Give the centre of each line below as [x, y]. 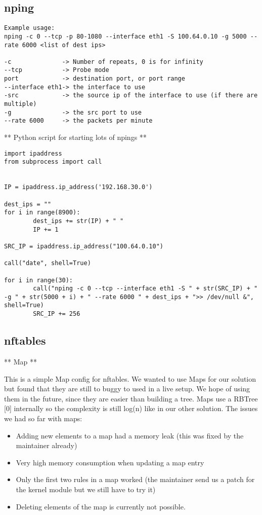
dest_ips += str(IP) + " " [78, 221]
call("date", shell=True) [48, 263]
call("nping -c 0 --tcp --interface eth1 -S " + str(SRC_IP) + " [145, 289]
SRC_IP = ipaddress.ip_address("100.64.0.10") [84, 246]
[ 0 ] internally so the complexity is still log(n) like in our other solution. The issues [131, 408]
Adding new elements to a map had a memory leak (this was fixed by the [130, 435]
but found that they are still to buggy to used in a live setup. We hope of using [127, 389]
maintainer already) [47, 445]
